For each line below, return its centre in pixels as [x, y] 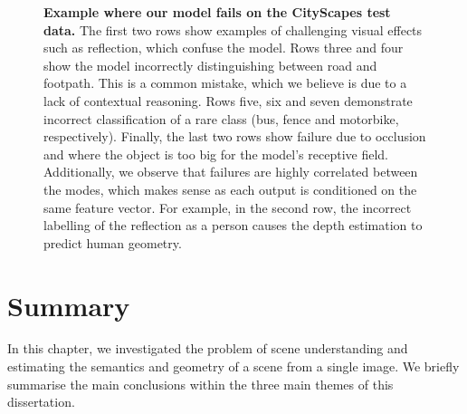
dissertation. [41, 402]
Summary [69, 305]
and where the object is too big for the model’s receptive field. [216, 154]
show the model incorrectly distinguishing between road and [210, 65]
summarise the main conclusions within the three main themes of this [200, 384]
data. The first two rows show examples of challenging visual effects [233, 29]
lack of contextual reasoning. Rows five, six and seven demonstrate [228, 100]
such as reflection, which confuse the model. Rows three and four [224, 48]
